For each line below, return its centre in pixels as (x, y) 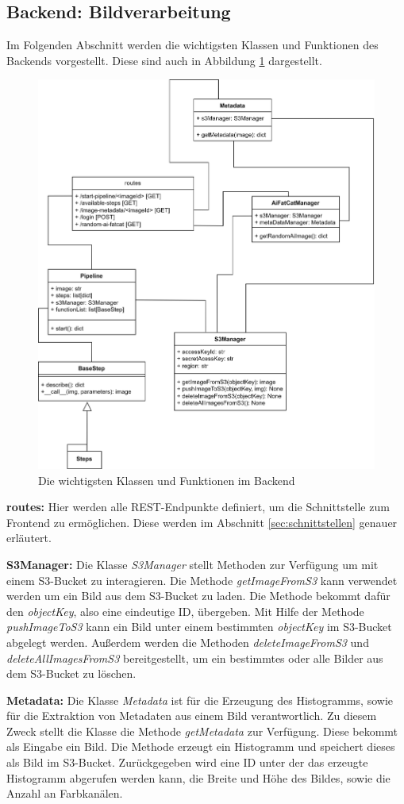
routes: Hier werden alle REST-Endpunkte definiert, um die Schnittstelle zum (198, 507)
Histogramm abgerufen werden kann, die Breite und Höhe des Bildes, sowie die (198, 777)
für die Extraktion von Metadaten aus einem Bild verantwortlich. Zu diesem (192, 716)
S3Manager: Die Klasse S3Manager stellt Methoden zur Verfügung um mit (192, 564)
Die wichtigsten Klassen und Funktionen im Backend (167, 480)
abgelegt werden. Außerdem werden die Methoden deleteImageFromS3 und (188, 642)
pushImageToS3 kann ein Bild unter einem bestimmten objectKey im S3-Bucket (199, 627)
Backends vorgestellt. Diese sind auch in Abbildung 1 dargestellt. (164, 60)
